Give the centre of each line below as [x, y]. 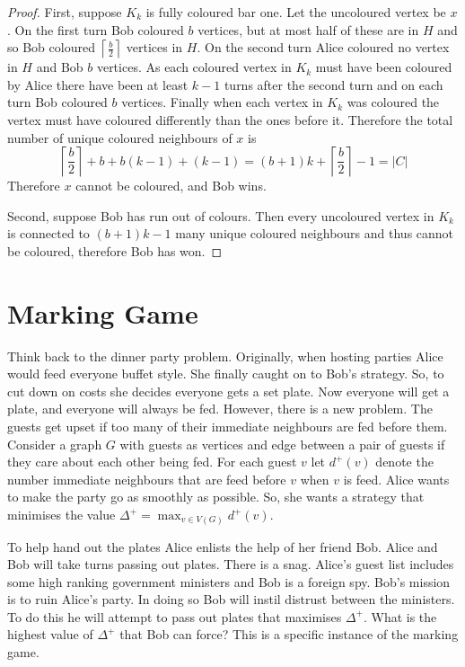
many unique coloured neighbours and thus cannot [315, 233]
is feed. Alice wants [396, 479]
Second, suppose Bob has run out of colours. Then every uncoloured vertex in [221, 215]
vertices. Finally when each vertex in [222, 102]
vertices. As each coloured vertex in [194, 67]
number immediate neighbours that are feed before [147, 479]
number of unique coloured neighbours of [120, 137]
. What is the [400, 616]
